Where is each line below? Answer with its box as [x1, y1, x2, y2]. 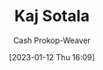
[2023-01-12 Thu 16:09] [9, 52, 95, 62]
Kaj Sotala [13, 6, 91, 26]
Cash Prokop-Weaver [12, 35, 92, 45]
